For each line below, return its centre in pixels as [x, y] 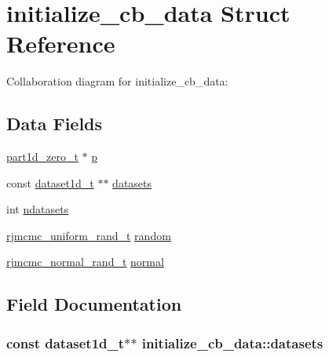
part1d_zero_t [42, 157]
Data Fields [55, 124]
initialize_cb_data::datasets [232, 342]
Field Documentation [94, 304]
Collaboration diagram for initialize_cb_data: [117, 81]
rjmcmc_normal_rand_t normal [85, 262]
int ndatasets [38, 209]
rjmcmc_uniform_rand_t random [89, 235]
